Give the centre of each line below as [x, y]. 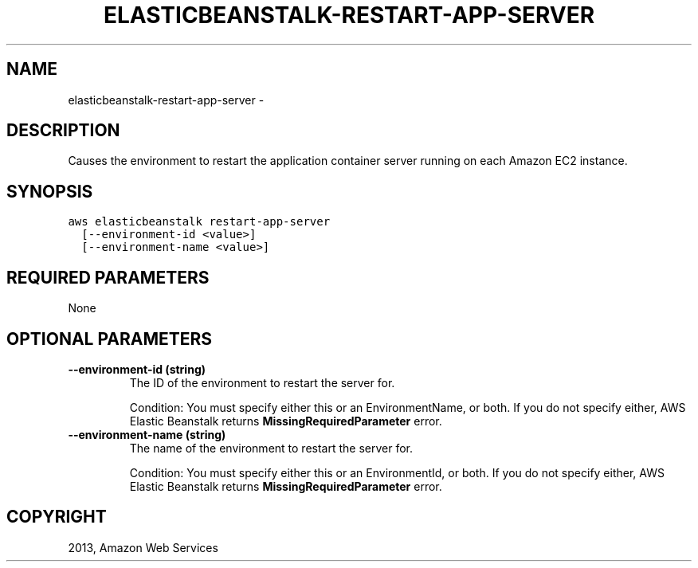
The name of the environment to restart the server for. [271, 448]
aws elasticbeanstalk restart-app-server [199, 222]
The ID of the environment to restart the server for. [262, 382]
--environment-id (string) [137, 369]
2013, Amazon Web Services [143, 547]
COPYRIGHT [57, 517]
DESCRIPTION [63, 131]
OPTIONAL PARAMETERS [110, 339]
